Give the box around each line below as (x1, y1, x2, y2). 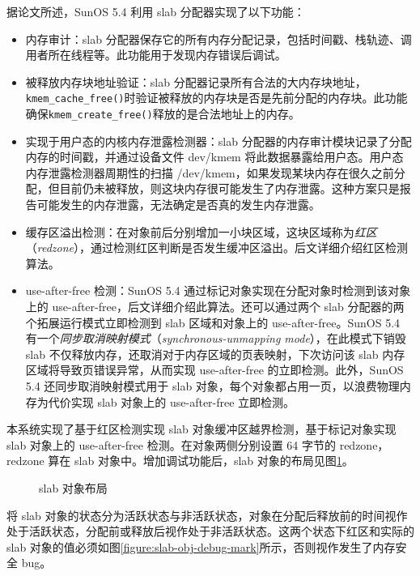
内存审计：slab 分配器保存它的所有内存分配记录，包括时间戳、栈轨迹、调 (25, 30, 412, 47)
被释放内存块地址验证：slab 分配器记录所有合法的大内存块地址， (25, 73, 367, 90)
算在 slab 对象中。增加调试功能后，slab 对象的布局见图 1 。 (48, 452, 354, 469)
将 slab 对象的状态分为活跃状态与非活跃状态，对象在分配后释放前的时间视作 (6, 506, 408, 523)
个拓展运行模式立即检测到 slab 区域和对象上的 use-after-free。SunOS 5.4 (25, 314, 401, 331)
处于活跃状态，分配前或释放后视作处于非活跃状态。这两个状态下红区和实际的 (6, 523, 414, 540)
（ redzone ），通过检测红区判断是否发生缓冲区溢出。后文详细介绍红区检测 (25, 239, 409, 256)
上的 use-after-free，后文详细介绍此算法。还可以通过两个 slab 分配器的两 (25, 298, 405, 315)
